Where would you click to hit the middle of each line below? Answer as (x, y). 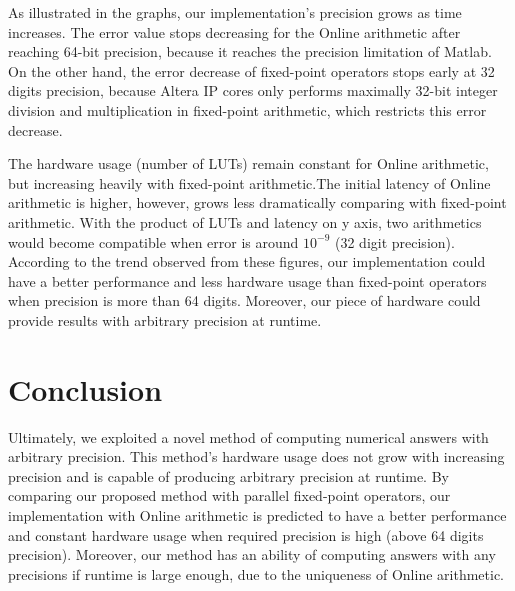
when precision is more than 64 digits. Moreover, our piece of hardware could (244, 300)
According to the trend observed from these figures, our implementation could (247, 261)
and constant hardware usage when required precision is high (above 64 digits (246, 534)
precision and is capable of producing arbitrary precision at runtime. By (228, 475)
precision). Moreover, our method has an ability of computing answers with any (252, 554)
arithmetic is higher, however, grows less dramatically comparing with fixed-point (257, 202)
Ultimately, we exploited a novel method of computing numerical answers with (248, 436)
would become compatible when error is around (153, 241)
